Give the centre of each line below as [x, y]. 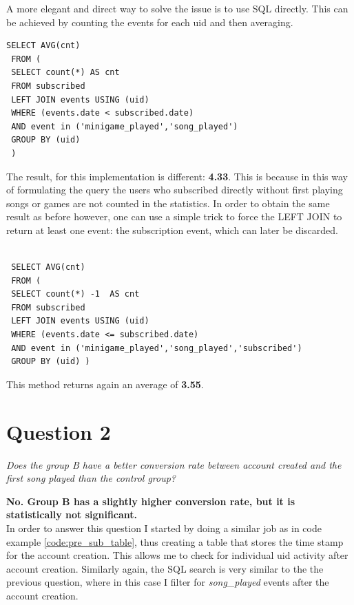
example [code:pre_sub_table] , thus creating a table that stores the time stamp [175, 541]
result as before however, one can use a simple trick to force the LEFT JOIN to [174, 216]
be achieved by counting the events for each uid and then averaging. [150, 22]
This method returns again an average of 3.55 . [105, 384]
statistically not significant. [72, 514]
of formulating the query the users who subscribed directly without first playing [175, 190]
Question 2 [59, 431]
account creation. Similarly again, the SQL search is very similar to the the [165, 568]
